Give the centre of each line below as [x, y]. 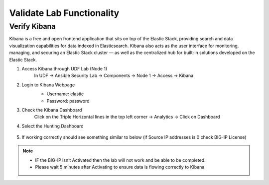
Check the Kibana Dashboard [52, 110]
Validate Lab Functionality [64, 13]
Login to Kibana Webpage [48, 85]
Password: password [68, 101]
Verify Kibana [32, 26]
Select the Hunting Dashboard [53, 126]
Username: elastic [65, 94]
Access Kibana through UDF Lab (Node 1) [65, 68]
